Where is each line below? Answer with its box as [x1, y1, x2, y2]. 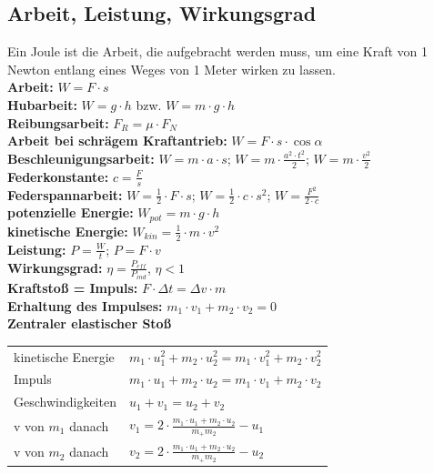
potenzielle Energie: [7, 203, 134, 222]
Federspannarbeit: [7, 185, 123, 204]
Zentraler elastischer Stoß [7, 314, 172, 333]
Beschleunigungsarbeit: [7, 148, 155, 167]
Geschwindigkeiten [14, 392, 116, 411]
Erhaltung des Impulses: [7, 296, 163, 315]
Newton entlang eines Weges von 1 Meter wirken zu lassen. [7, 59, 336, 78]
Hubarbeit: [7, 95, 77, 114]
